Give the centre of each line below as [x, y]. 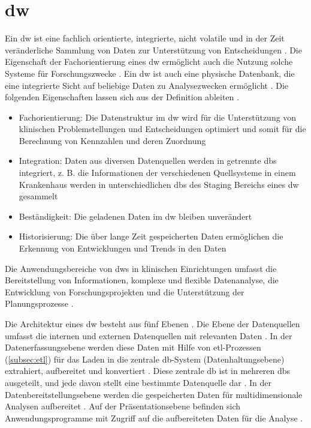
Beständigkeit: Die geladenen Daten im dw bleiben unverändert [135, 216]
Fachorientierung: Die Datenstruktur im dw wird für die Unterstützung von [158, 117]
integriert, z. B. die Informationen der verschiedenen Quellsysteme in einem [157, 173]
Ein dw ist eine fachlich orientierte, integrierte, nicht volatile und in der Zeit [145, 38]
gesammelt [38, 196]
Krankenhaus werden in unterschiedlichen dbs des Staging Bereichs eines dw [159, 184]
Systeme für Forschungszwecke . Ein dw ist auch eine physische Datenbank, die [150, 73]
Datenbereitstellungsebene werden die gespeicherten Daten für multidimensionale [154, 394]
